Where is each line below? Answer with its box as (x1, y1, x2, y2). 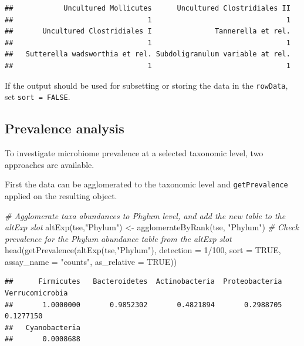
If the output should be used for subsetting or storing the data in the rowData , (5, 79, 288, 91)
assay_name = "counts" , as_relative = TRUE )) (5, 255, 177, 267)
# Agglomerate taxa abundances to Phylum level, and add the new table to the (5, 209, 286, 221)
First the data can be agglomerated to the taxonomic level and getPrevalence (5, 178, 288, 190)
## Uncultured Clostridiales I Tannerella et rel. (5, 27, 291, 36)
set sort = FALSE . (5, 90, 70, 103)
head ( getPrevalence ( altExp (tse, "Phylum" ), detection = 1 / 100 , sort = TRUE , (5, 244, 281, 256)
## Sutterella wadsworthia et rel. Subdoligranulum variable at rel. (5, 50, 291, 59)
